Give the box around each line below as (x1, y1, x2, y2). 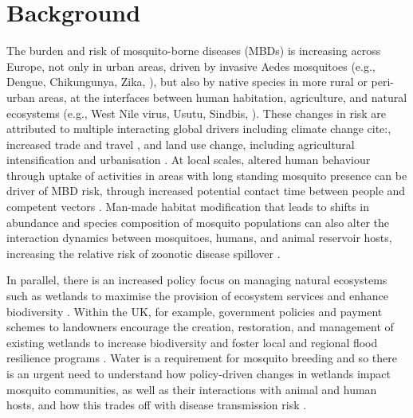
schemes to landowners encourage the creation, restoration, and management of (6, 318, 394, 335)
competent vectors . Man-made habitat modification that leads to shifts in (6, 198, 369, 215)
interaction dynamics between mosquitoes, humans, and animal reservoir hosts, (6, 229, 392, 246)
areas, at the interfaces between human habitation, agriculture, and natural (38, 88, 407, 105)
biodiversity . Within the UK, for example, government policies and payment (6, 303, 383, 319)
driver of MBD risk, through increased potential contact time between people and (6, 182, 406, 199)
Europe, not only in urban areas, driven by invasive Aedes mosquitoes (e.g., (6, 57, 376, 74)
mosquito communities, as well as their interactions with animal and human (6, 381, 377, 397)
